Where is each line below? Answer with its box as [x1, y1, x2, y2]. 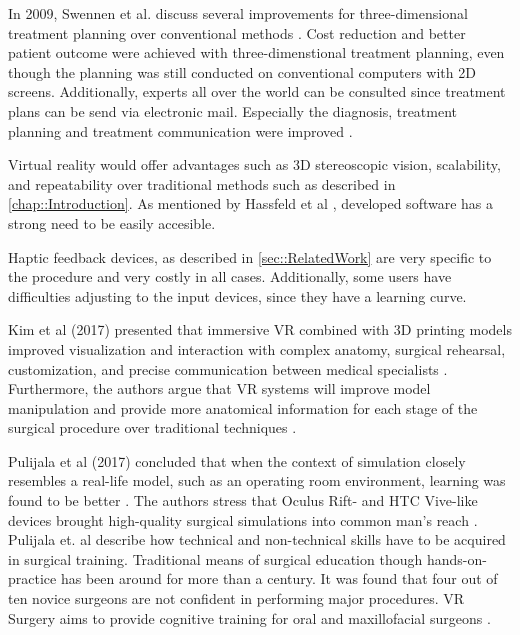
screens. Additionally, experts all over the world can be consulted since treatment [8, 81, 506, 102]
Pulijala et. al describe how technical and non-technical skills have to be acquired [8, 529, 506, 550]
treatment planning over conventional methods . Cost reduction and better [8, 22, 466, 43]
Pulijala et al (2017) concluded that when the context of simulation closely [8, 450, 466, 471]
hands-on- [426, 548, 487, 569]
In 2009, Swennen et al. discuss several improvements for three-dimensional [8, 3, 468, 23]
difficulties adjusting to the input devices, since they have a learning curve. [8, 285, 467, 306]
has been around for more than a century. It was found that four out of [60, 568, 498, 589]
